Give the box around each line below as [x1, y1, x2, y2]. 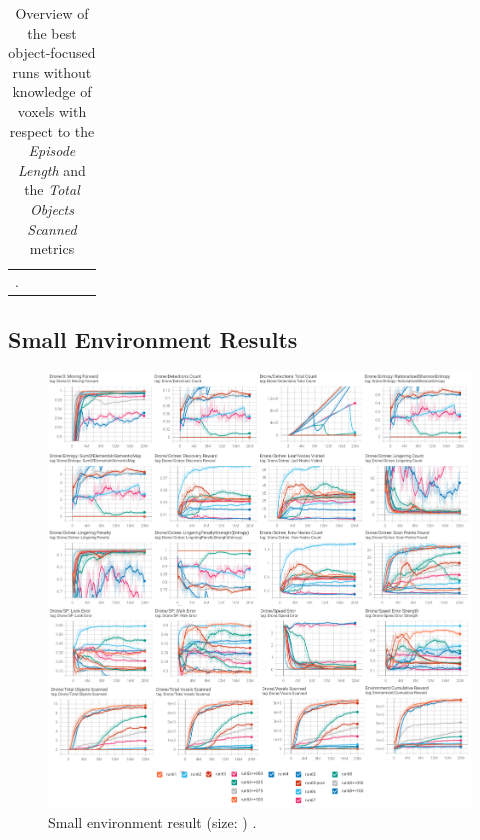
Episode [28, 140, 76, 161]
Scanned [27, 218, 77, 239]
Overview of [15, 3, 89, 23]
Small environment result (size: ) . [48, 812, 257, 833]
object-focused [8, 42, 96, 63]
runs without [12, 61, 92, 82]
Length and [18, 159, 86, 180]
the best [27, 22, 77, 43]
